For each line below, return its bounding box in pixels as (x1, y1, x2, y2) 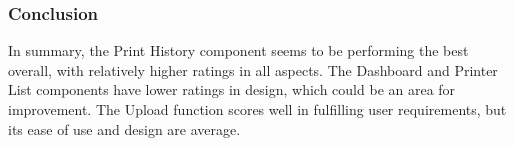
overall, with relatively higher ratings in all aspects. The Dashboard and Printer (8, 59, 498, 80)
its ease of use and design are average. (8, 118, 241, 139)
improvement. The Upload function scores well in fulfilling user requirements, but (8, 99, 507, 119)
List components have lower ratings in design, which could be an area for (8, 79, 456, 100)
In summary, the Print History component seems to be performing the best (8, 40, 469, 61)
